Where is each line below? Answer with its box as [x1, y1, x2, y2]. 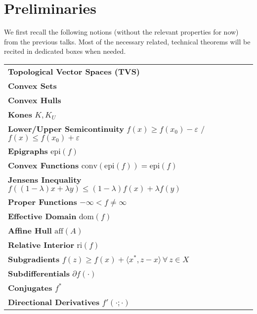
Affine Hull [8, 224, 52, 236]
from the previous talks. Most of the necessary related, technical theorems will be [4, 36, 251, 46]
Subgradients [8, 253, 60, 265]
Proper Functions [8, 196, 77, 207]
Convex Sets [8, 79, 57, 91]
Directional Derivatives [8, 296, 100, 308]
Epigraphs [8, 145, 48, 157]
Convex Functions [8, 159, 79, 171]
